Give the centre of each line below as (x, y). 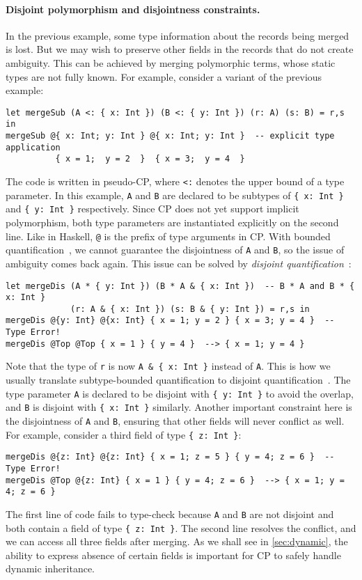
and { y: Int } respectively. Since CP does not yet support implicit (152, 209)
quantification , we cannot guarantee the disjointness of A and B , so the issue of (175, 250)
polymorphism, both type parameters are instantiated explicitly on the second (172, 222)
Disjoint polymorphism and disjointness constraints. (133, 9)
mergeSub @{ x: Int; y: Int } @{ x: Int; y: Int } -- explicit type (170, 136)
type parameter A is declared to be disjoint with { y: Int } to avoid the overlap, (180, 393)
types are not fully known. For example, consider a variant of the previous (164, 76)
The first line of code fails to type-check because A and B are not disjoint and (170, 514)
